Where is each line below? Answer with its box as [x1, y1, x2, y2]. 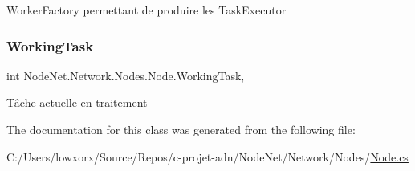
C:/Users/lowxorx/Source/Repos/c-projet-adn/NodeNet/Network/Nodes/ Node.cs [6, 148, 409, 165]
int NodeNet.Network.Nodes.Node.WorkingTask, [6, 67, 245, 83]
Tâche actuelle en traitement [6, 94, 148, 111]
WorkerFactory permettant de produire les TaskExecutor [6, 2, 287, 18]
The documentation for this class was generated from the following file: [6, 121, 356, 137]
